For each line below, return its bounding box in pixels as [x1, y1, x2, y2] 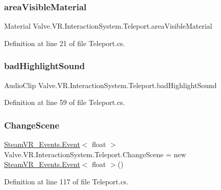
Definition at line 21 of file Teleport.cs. [4, 37, 125, 48]
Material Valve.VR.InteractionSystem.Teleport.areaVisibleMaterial [4, 20, 212, 31]
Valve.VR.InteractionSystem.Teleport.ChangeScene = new [4, 149, 186, 159]
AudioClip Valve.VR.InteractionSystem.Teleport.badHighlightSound [4, 79, 217, 90]
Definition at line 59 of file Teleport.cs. [4, 97, 125, 108]
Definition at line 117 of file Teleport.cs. [4, 176, 129, 186]
